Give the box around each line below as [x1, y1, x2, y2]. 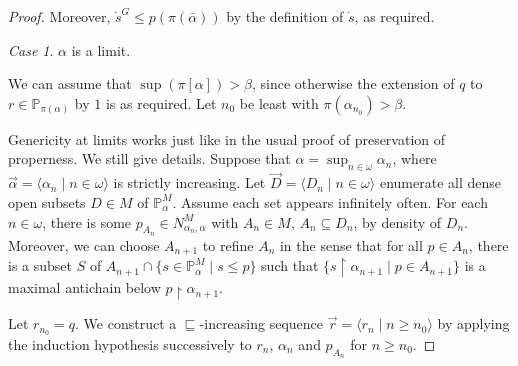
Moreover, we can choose [8, 234, 160, 255]
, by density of [353, 211, 442, 232]
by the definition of [226, 6, 344, 26]
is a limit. [71, 39, 131, 60]
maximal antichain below [8, 277, 161, 298]
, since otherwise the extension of [251, 73, 455, 94]
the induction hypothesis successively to [8, 333, 252, 354]
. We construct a [75, 313, 177, 334]
